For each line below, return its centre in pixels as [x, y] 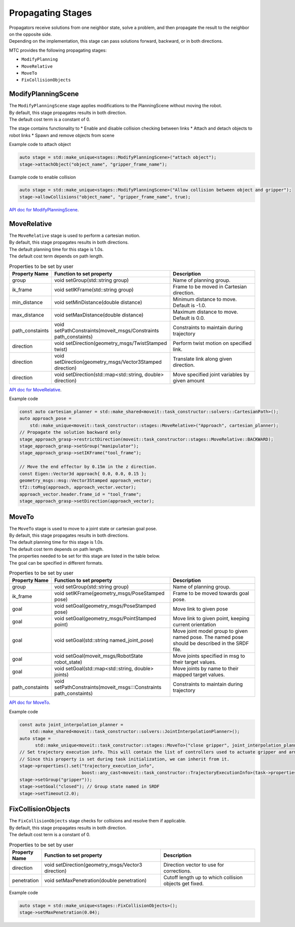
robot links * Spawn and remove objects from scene [62, 135]
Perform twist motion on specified [212, 343]
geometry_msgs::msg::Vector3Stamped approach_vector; [86, 480]
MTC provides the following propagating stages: [58, 50]
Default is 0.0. [189, 318]
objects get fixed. [184, 883]
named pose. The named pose [208, 637]
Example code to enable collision [43, 177]
